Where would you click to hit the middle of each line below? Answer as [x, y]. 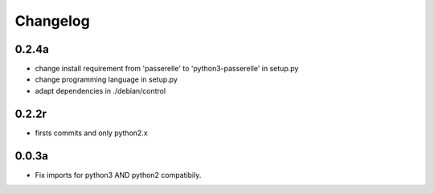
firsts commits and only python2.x [91, 133]
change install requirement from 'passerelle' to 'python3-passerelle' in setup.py [167, 69]
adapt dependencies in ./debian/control [100, 90]
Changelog [52, 21]
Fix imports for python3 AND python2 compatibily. [118, 175]
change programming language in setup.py [106, 79]
